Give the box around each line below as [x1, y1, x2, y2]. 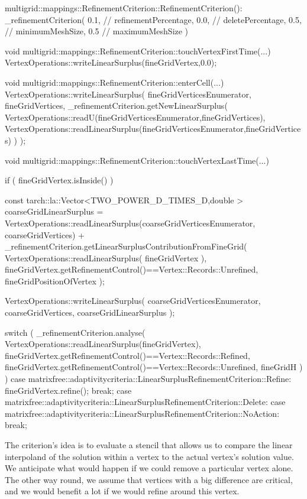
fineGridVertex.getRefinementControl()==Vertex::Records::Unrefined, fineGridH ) [5, 361, 303, 373]
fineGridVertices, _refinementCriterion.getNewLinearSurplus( [5, 99, 228, 112]
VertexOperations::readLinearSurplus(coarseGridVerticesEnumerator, [5, 216, 256, 229]
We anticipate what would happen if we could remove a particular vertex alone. [5, 462, 293, 474]
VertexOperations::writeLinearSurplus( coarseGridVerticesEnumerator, [5, 294, 261, 307]
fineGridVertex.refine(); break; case [5, 384, 132, 396]
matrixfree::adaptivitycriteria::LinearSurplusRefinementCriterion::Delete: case [5, 396, 286, 408]
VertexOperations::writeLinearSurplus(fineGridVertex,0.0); [5, 56, 217, 69]
